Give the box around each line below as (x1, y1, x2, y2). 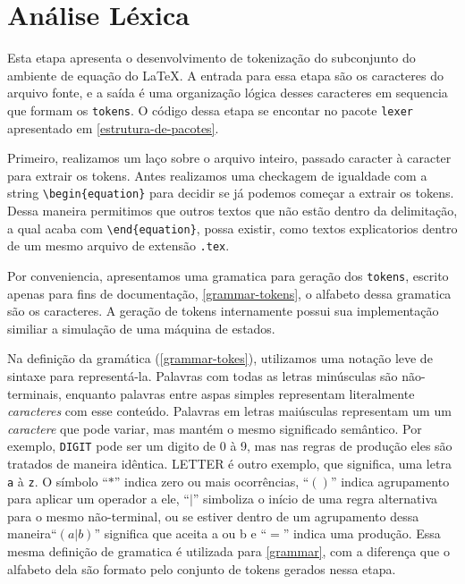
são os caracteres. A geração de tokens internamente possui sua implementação (7, 301, 439, 320)
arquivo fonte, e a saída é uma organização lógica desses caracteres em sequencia (7, 83, 448, 102)
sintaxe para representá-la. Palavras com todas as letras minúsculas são (7, 366, 398, 385)
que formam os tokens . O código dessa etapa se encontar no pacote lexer (7, 100, 413, 119)
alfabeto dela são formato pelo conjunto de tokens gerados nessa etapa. (7, 559, 396, 578)
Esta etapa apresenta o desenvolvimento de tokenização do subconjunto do (7, 48, 416, 67)
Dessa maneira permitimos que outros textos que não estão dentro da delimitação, (7, 201, 458, 219)
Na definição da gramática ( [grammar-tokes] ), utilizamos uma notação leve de (7, 349, 433, 368)
